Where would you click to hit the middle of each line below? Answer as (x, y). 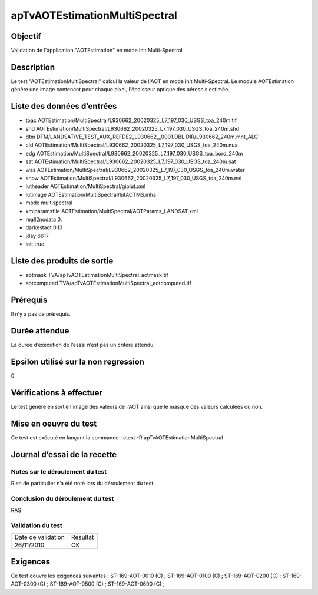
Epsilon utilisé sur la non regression (77, 362)
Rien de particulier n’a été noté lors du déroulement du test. (83, 484)
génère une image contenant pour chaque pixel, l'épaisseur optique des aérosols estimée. (120, 90)
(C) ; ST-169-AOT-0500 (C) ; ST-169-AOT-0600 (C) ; (101, 584)
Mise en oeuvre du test (54, 423)
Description (33, 67)
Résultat (82, 537)
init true (35, 244)
